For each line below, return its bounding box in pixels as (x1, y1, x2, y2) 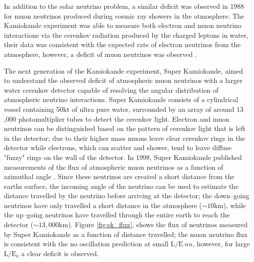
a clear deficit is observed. (21, 248, 99, 258)
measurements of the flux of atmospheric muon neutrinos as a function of (4, 161, 224, 172)
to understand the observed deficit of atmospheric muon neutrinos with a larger (4, 75, 243, 85)
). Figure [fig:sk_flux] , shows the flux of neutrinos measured (68, 219, 248, 230)
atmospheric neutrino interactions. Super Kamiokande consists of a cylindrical (4, 94, 238, 105)
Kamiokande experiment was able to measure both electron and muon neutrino (4, 20, 242, 30)
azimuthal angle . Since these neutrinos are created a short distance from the (4, 171, 235, 182)
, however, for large (192, 238, 250, 249)
